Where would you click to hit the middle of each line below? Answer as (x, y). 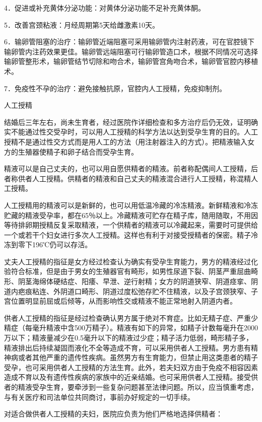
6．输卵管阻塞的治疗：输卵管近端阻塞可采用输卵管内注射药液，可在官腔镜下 (129, 42)
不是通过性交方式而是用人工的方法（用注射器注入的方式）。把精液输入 (133, 141)
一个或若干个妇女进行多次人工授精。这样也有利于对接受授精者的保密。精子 (127, 234)
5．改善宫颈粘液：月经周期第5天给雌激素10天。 (82, 24)
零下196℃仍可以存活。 (55, 244)
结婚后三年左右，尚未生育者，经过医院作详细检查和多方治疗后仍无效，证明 (127, 122)
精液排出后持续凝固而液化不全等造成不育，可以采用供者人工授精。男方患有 (127, 347)
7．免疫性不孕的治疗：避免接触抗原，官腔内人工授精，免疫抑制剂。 (115, 88)
